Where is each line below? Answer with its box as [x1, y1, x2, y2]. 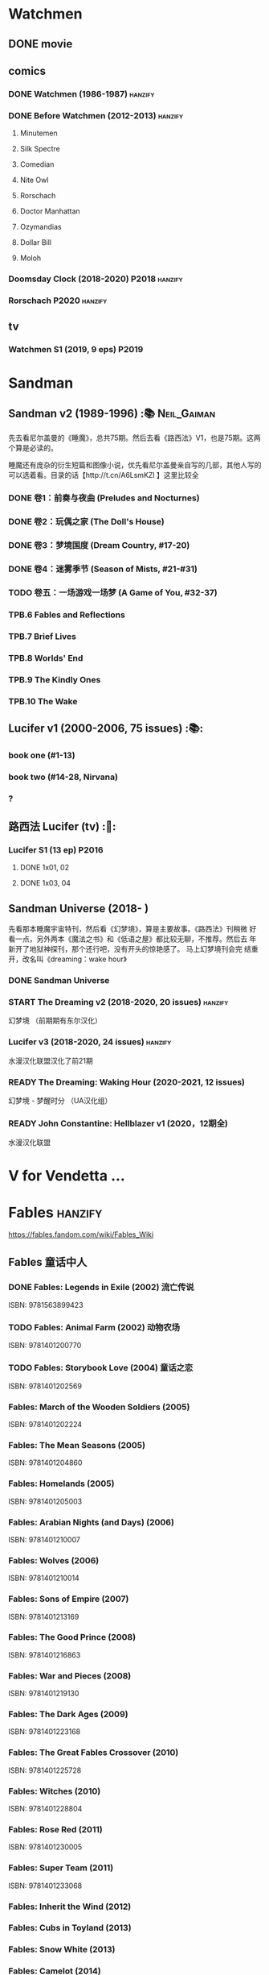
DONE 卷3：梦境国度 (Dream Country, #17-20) [8, 540, 190, 551]
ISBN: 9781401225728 [8, 1765, 82, 1775]
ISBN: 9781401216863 [8, 1649, 81, 1660]
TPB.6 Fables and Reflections [8, 609, 126, 620]
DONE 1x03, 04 [19, 878, 71, 888]
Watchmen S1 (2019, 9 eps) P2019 [8, 344, 144, 355]
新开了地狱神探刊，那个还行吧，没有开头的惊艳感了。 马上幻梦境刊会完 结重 [8, 944, 259, 954]
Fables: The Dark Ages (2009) [8, 1709, 128, 1720]
